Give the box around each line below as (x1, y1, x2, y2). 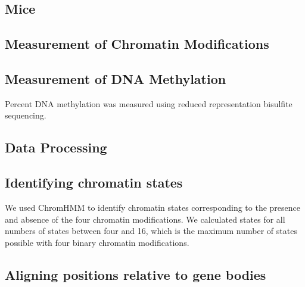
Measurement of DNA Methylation (5, 69, 226, 88)
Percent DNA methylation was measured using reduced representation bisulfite (5, 97, 292, 110)
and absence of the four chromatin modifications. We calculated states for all (5, 213, 285, 225)
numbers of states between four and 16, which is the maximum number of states (5, 224, 297, 237)
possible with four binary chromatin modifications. (5, 236, 189, 248)
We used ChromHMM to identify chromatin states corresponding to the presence (5, 201, 301, 213)
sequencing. (5, 109, 46, 121)
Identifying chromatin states (5, 173, 183, 192)
